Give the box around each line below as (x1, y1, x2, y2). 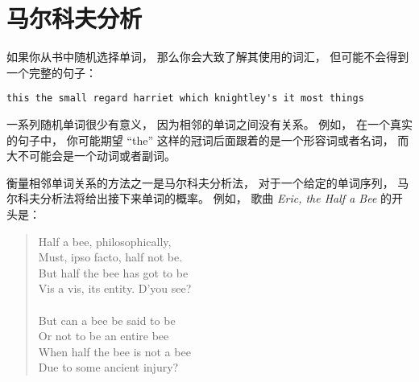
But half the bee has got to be (38, 264, 189, 281)
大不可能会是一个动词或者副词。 (6, 147, 176, 164)
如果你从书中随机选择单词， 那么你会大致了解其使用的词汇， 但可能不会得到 (6, 48, 409, 65)
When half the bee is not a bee (38, 343, 191, 359)
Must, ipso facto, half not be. (38, 249, 183, 265)
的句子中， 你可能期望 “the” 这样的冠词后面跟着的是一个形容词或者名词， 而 (6, 131, 409, 148)
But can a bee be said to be (38, 311, 176, 328)
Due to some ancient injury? (38, 359, 179, 376)
